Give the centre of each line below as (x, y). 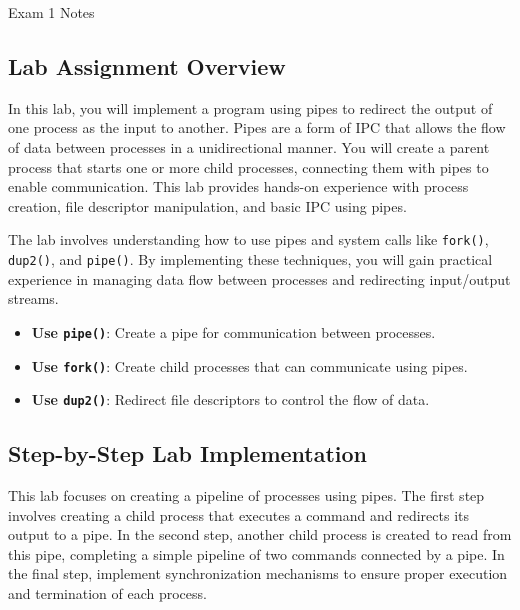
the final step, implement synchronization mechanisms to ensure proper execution (258, 573)
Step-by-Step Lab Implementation (188, 453)
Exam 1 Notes (51, 12)
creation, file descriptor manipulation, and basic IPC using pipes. (207, 205)
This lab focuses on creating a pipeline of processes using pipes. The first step (246, 495)
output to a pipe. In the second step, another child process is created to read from (260, 534)
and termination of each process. (107, 593)
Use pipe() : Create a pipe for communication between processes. (233, 331)
